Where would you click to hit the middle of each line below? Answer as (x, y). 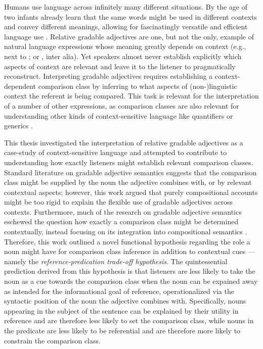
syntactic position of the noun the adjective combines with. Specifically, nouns (125, 301)
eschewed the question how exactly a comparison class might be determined (121, 221)
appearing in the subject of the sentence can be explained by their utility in (121, 310)
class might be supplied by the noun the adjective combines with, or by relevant (128, 182)
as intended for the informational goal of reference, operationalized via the (119, 291)
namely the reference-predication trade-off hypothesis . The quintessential (116, 261)
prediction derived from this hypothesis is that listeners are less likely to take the (130, 271)
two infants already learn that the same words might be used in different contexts (130, 16)
